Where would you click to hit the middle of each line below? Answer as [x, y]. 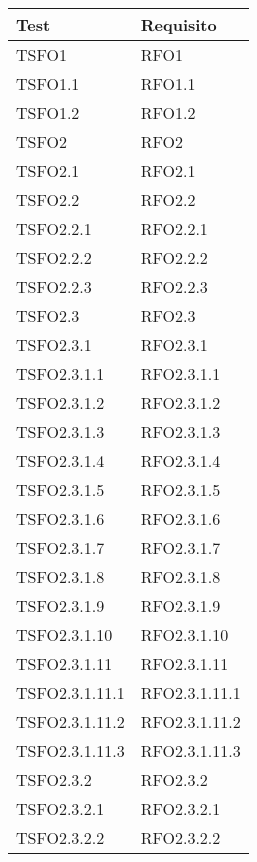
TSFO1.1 [48, 83]
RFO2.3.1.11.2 [190, 721]
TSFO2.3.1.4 [60, 460]
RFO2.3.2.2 [180, 837]
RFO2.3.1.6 [180, 518]
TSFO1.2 [48, 112]
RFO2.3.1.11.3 [190, 750]
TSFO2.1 [48, 170]
